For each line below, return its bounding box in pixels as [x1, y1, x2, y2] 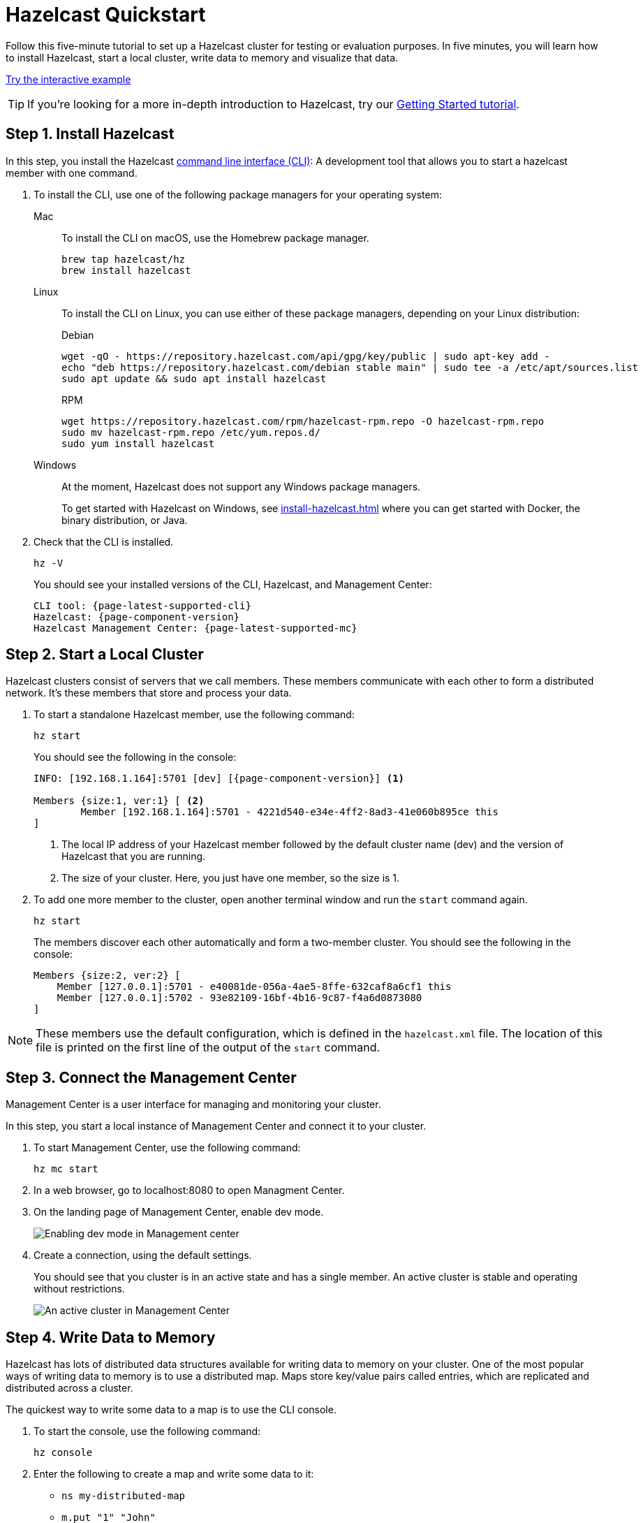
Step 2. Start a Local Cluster [6, 646, 204, 664]
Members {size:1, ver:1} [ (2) [34, 795, 205, 807]
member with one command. [6, 166, 138, 179]
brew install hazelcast [61, 264, 191, 276]
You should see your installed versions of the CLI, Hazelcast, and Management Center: [34, 578, 432, 590]
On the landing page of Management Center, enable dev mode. [34, 1206, 324, 1218]
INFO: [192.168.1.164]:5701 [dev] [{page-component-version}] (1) [34, 773, 405, 785]
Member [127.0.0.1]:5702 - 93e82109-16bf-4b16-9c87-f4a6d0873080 [57, 992, 422, 1004]
